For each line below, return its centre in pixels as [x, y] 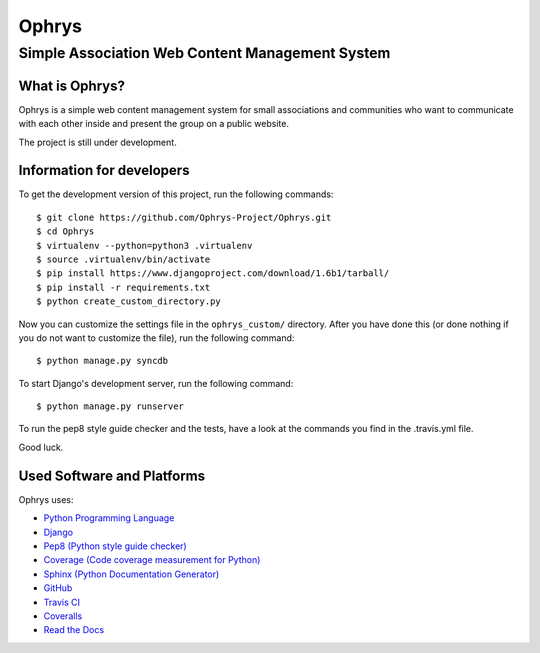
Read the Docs [74, 630]
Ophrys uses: [46, 499]
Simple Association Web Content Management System [204, 53]
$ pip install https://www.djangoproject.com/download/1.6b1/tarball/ [213, 273]
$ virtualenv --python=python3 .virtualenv [144, 245]
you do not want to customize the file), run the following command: [156, 337]
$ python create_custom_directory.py [129, 301]
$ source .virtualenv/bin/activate [123, 259]
